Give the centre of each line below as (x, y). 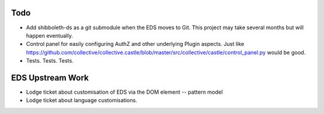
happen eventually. (49, 35)
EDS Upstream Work (50, 78)
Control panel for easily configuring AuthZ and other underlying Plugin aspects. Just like (135, 44)
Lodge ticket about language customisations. (82, 100)
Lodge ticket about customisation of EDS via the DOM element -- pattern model (124, 92)
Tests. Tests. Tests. (50, 61)
